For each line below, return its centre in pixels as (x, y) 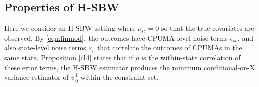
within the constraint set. (120, 77)
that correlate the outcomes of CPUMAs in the (169, 48)
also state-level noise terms (45, 48)
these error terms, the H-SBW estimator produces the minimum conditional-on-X (130, 67)
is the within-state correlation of (191, 57)
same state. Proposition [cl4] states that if (69, 57)
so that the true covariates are (208, 28)
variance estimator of (36, 77)
